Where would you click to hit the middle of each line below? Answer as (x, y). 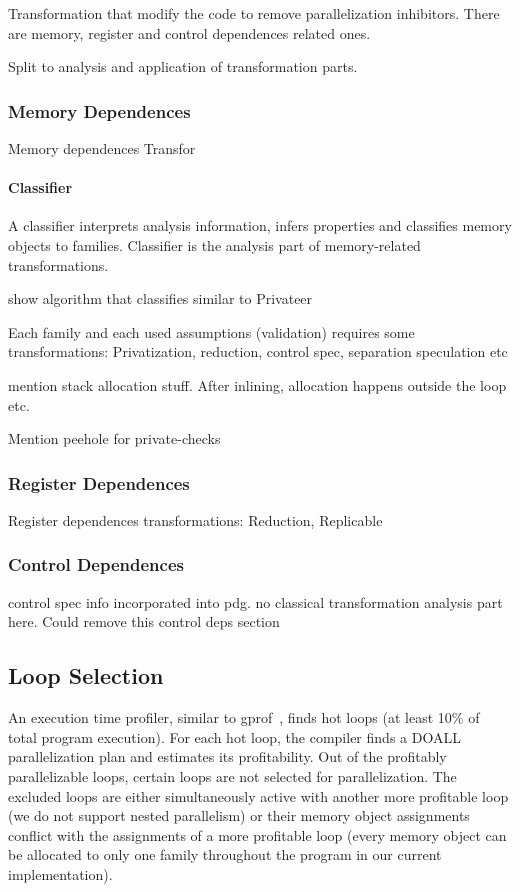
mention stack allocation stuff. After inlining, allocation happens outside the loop (257, 384)
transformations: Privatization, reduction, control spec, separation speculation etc (258, 351)
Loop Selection (86, 675)
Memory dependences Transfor (102, 148)
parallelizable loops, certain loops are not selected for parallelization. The (232, 775)
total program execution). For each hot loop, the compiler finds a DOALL (234, 736)
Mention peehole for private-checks (114, 438)
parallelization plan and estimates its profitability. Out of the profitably (227, 756)
